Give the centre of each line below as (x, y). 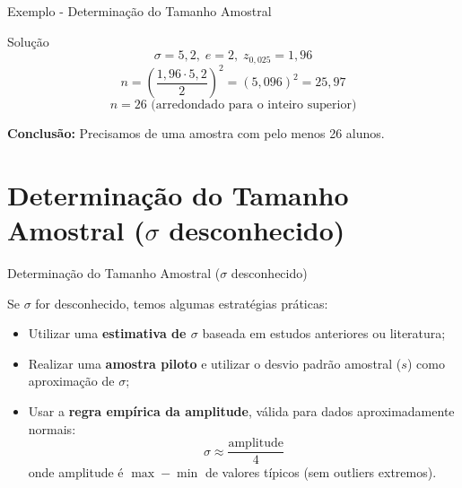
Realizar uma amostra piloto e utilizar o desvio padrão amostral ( (215, 363)
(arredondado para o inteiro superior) (254, 105)
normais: (52, 428)
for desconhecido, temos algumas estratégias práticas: (182, 303)
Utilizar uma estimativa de (107, 333)
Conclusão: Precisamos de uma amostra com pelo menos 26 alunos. (196, 133)
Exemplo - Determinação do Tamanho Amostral (139, 11)
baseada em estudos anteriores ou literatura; (324, 333)
